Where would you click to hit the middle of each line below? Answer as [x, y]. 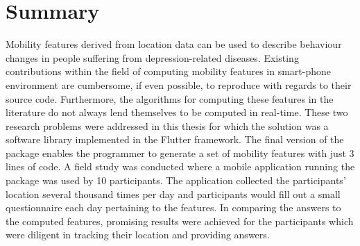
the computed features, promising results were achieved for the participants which [180, 221]
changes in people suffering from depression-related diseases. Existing [152, 57]
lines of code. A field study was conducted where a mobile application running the [180, 166]
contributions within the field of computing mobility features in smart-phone [169, 71]
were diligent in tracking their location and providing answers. [138, 235]
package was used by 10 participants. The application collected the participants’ [176, 180]
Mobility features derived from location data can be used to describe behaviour [174, 44]
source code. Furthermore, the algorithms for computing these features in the [170, 98]
